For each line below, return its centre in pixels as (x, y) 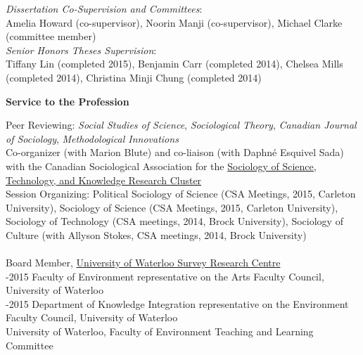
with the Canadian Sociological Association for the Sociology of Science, (161, 166)
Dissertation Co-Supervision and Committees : (104, 8)
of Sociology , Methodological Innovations (92, 138)
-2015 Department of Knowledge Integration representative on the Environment (177, 303)
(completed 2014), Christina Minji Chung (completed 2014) (134, 77)
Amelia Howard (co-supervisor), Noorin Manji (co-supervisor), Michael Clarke (174, 22)
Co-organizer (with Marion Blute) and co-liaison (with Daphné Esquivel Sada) (175, 152)
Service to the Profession (68, 101)
